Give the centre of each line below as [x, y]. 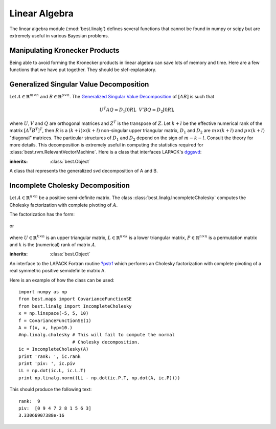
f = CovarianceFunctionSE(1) [55, 320]
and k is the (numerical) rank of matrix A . [53, 245]
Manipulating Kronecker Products [64, 50]
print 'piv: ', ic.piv [47, 363]
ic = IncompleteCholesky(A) [54, 349]
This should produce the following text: [51, 390]
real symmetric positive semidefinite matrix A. [57, 271]
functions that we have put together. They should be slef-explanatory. [83, 70]
